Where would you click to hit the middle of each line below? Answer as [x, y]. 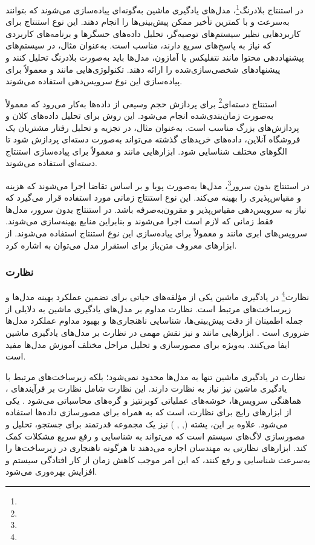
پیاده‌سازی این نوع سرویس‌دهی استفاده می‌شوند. [94, 81]
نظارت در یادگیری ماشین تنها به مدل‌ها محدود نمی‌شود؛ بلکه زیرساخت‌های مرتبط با [155, 376]
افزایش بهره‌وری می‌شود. [51, 471]
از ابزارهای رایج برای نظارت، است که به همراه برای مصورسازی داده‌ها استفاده [148, 412]
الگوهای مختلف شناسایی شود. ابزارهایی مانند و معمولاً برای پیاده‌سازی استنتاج [146, 151]
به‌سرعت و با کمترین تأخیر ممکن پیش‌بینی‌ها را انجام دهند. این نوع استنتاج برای [148, 22]
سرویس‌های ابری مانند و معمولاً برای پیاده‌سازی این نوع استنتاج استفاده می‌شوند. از [156, 233]
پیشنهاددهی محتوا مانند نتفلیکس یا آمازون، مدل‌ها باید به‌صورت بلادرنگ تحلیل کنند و [155, 57]
